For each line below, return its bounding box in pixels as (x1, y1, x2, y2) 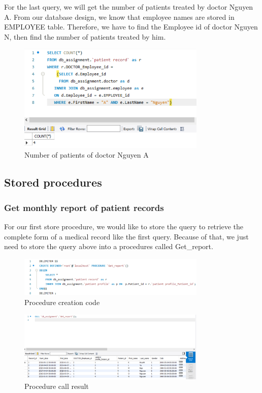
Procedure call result (24, 381, 89, 391)
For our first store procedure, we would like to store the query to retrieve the (4, 221, 243, 232)
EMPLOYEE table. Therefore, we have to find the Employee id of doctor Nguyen (4, 21, 258, 32)
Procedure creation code (24, 296, 100, 307)
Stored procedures (4, 174, 102, 190)
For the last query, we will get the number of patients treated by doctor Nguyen (4, 2, 253, 12)
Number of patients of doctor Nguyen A (24, 149, 149, 160)
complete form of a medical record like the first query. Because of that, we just (4, 231, 249, 241)
